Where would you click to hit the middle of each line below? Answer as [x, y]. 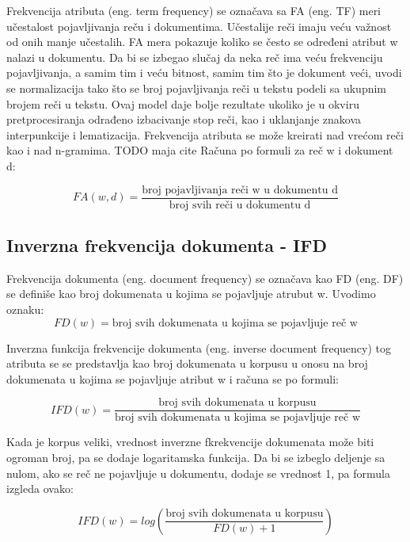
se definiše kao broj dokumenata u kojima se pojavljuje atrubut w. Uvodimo [191, 294]
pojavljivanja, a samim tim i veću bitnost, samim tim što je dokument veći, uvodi [204, 73]
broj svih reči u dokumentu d [240, 205]
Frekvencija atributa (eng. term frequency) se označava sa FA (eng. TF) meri [194, 10]
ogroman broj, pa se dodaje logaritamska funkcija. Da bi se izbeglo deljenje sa [196, 458]
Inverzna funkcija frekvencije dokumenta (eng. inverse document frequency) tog [199, 347]
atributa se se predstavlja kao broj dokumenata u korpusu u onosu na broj [187, 363]
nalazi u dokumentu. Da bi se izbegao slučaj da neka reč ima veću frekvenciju [195, 57]
